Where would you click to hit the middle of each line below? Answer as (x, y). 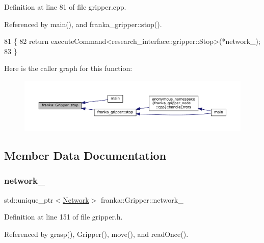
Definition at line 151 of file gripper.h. (63, 217)
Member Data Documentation (85, 155)
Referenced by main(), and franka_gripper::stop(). (83, 24)
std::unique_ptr (29, 199)
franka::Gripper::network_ (142, 199)
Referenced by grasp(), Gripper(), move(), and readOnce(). (96, 234)
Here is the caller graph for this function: (68, 68)
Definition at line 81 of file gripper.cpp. (65, 7)
